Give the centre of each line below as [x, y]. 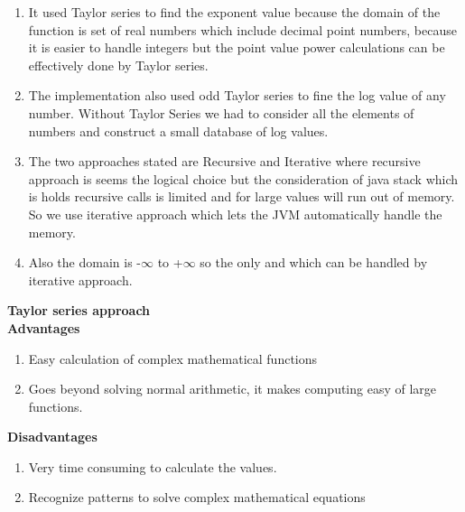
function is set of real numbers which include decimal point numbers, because [242, 29]
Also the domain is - [84, 262]
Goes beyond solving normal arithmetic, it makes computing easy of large [232, 389]
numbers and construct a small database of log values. [178, 130]
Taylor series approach [79, 310]
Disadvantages [52, 437]
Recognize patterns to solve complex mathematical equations [197, 497]
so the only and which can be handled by [314, 262]
